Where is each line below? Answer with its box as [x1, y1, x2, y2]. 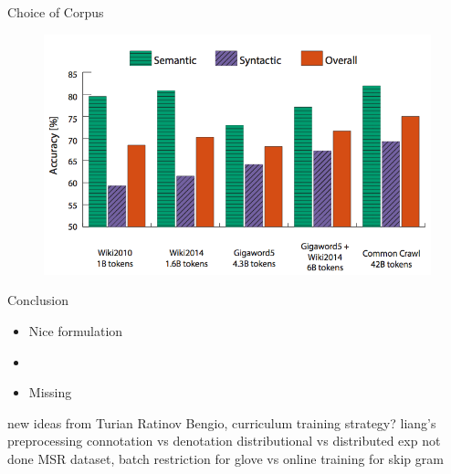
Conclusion [7, 290, 68, 310]
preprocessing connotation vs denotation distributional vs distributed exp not [7, 431, 441, 450]
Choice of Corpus [7, 3, 104, 21]
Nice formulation [28, 321, 123, 340]
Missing [28, 383, 72, 402]
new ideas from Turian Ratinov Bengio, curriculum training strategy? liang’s [7, 413, 436, 432]
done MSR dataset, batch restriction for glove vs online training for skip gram [7, 448, 444, 468]
